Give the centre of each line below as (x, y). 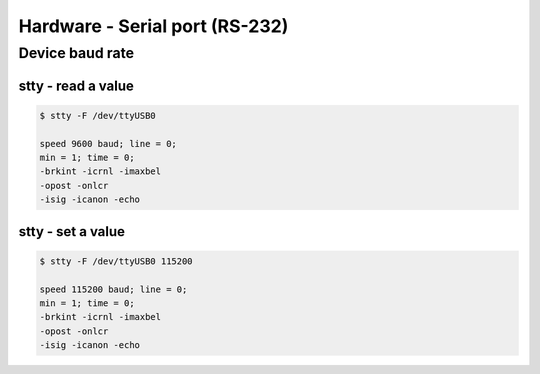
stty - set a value (71, 231)
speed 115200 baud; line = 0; (113, 289)
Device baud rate (76, 53)
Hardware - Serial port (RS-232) (153, 26)
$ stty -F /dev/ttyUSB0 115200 (116, 261)
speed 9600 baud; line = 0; (108, 143)
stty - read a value (76, 85)
